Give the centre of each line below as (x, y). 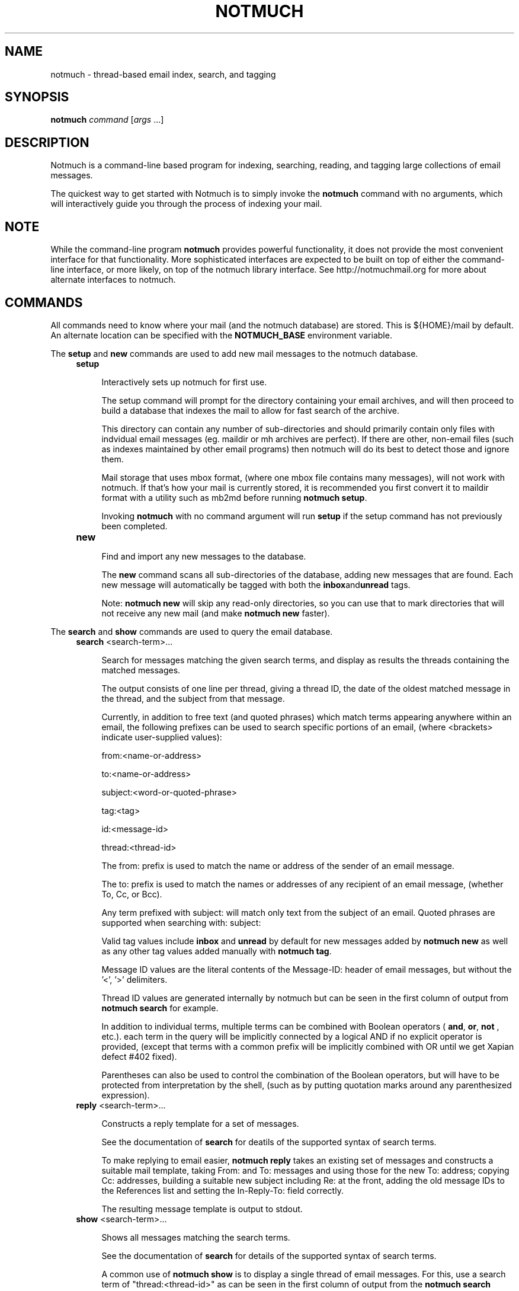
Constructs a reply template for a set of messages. (200, 1123)
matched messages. (141, 670)
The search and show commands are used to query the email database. (192, 631)
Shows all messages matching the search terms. (196, 1237)
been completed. (134, 526)
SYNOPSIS (37, 97)
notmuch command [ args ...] (107, 120)
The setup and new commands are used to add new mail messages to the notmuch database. (234, 353)
